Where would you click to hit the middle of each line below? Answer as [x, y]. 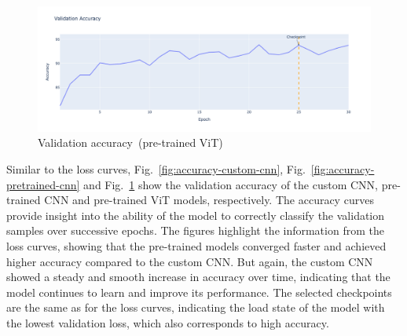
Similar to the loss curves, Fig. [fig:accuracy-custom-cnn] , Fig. [156, 169]
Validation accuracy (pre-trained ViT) [130, 142]
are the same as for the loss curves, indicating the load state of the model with [196, 307]
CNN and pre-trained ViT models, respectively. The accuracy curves [209, 200]
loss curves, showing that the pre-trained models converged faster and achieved [196, 245]
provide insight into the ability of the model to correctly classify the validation [196, 215]
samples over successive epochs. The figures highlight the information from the [195, 230]
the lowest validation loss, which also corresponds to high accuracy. [168, 322]
